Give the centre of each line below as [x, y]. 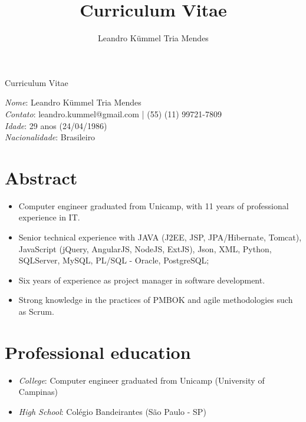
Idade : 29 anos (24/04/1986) [56, 125]
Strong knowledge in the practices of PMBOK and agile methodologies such [156, 300]
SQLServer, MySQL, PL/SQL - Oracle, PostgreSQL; [114, 260]
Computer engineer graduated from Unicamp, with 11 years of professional [154, 205]
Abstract [41, 177]
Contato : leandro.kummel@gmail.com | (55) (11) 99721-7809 [113, 113]
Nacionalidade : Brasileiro [50, 137]
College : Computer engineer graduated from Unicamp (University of [142, 380]
